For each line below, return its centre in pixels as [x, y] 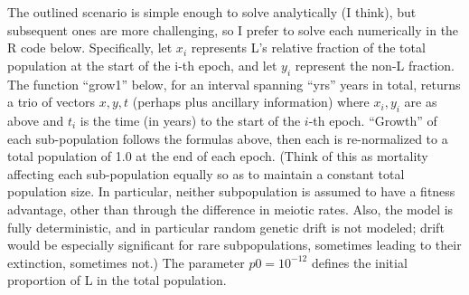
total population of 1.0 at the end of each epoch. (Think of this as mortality [218, 156]
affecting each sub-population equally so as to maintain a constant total [206, 173]
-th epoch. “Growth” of [373, 120]
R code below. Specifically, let [90, 48]
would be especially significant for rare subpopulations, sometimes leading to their [234, 245]
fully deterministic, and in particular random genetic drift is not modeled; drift [226, 227]
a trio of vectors [51, 102]
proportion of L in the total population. [117, 280]
